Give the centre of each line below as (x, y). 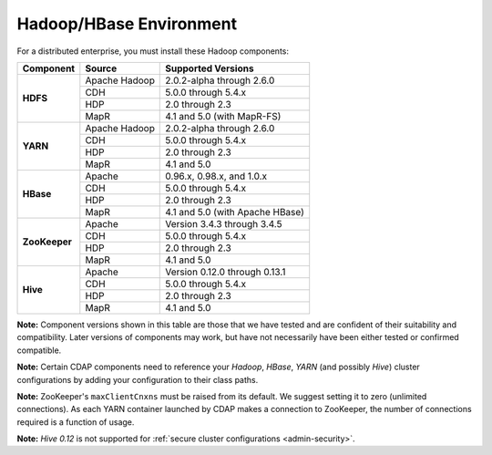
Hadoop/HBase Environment (127, 24)
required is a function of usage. (76, 422)
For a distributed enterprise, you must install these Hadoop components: (153, 51)
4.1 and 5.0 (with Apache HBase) (235, 212)
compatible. (39, 350)
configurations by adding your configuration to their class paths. (138, 379)
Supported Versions (210, 68)
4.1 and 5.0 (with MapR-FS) (223, 116)
